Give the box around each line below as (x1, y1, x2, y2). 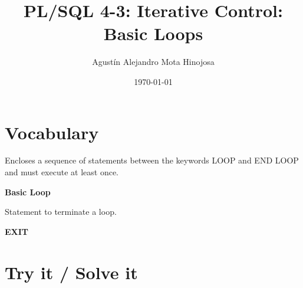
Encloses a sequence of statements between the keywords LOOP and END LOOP (5, 154, 299, 166)
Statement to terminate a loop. (5, 205, 117, 218)
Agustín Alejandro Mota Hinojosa (92, 55, 215, 68)
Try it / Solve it (5, 260, 138, 284)
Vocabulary (5, 120, 99, 144)
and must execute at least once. (5, 166, 119, 178)
